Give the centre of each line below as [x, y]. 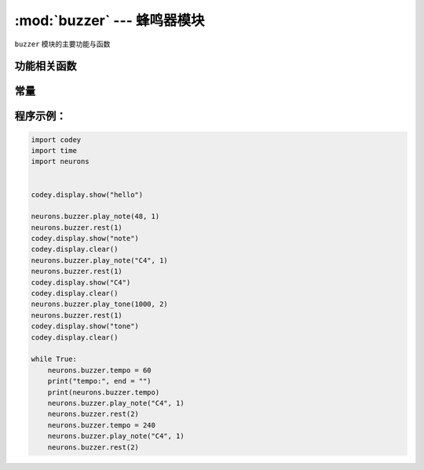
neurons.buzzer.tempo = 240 [102, 425]
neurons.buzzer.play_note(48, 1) [95, 217]
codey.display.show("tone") [85, 326]
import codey [56, 140]
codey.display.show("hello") [87, 195]
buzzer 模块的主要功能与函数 [62, 44]
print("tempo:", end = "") [100, 381]
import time [54, 150]
